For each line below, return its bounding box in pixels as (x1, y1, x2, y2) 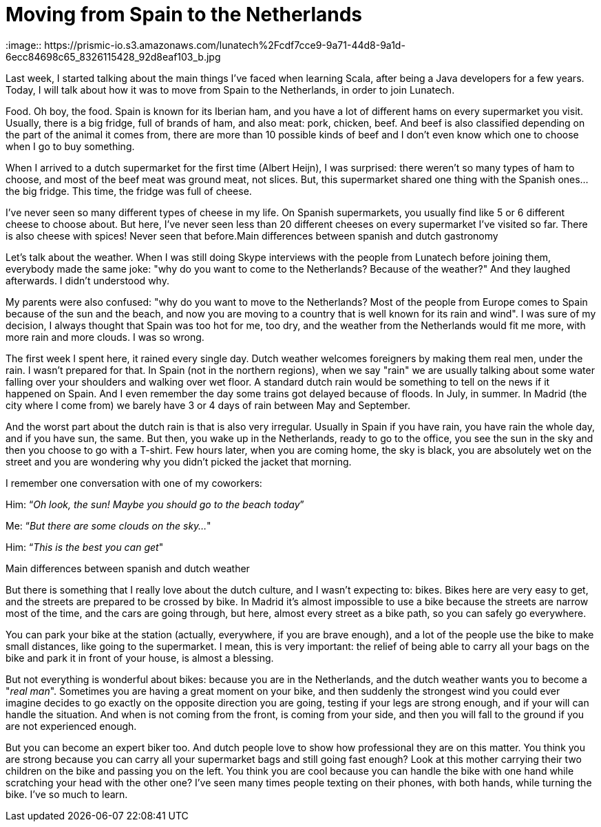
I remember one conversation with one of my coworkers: (6, 477, 262, 489)
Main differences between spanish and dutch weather (6, 562, 250, 574)
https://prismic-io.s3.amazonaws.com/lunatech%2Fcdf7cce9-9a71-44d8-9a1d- (44, 39, 405, 51)
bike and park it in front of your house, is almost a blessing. (6, 651, 274, 664)
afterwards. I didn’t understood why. (6, 274, 169, 286)
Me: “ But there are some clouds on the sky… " (6, 519, 211, 532)
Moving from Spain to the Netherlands (6, 3, 363, 26)
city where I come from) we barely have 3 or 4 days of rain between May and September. (6, 399, 411, 411)
